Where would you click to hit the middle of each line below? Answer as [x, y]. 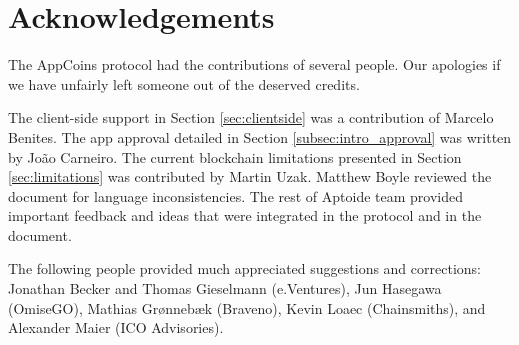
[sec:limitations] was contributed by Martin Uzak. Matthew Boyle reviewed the [250, 176]
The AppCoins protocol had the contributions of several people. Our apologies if [254, 64]
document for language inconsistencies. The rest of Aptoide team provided [236, 195]
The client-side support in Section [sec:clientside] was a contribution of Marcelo [251, 117]
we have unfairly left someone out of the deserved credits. [184, 83]
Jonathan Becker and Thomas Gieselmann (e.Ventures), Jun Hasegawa [225, 288]
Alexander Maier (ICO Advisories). [116, 327]
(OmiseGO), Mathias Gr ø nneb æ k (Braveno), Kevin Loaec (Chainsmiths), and [247, 307]
